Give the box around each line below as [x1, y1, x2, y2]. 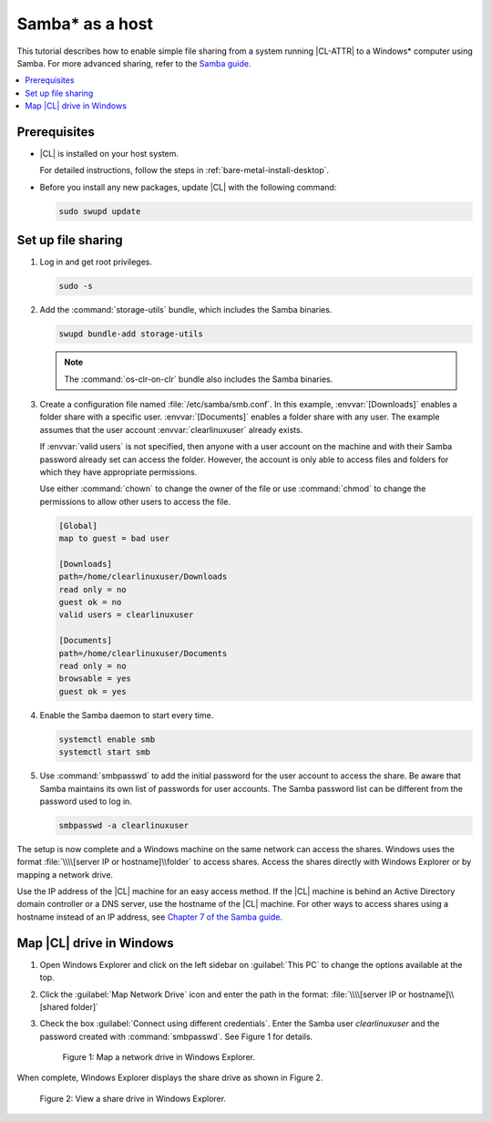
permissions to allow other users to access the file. [39, 496, 231, 507]
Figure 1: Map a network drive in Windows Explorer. [62, 1052, 255, 1063]
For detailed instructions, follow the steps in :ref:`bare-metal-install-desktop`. [39, 165, 330, 176]
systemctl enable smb [58, 734, 156, 745]
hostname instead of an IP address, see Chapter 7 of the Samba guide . [16, 911, 282, 922]
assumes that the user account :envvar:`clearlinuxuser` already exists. [39, 424, 303, 435]
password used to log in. [39, 796, 132, 807]
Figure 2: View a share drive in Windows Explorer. [39, 1093, 227, 1104]
